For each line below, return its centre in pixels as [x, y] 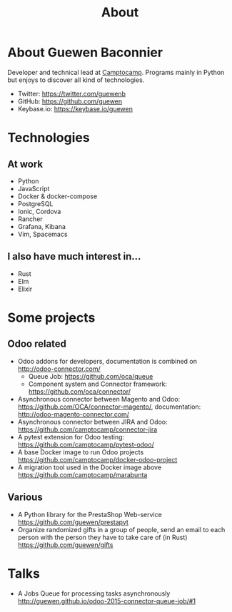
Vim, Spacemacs [42, 234]
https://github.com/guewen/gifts [65, 545]
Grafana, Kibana [42, 226]
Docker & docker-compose [57, 196]
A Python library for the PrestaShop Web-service [90, 514]
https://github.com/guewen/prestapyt [73, 522]
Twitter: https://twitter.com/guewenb [72, 93]
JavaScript [34, 188]
